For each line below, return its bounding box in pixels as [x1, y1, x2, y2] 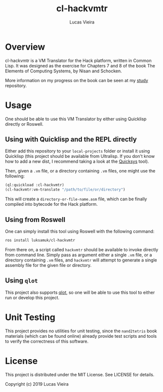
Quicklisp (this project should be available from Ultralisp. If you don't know [5, 153, 155, 159]
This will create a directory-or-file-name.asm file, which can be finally [5, 196, 147, 202]
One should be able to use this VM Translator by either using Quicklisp [5, 116, 147, 122]
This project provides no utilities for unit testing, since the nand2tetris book [5, 328, 157, 334]
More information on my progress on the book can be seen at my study [5, 77, 148, 83]
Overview [5, 41, 45, 52]
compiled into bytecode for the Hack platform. [5, 201, 98, 207]
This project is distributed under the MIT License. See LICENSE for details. [5, 371, 155, 377]
